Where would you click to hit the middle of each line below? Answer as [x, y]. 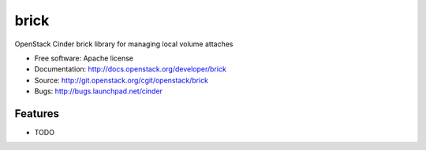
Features [37, 113]
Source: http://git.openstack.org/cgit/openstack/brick [121, 80]
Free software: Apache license [84, 58]
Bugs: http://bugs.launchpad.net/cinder [99, 91]
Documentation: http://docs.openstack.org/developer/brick [130, 69]
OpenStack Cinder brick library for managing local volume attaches [124, 44]
